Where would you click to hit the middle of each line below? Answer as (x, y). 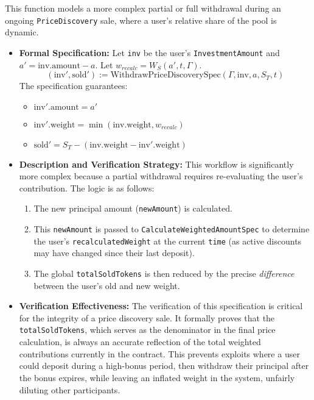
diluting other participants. (70, 389)
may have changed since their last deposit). (114, 253)
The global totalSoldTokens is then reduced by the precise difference (164, 273)
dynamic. (22, 32)
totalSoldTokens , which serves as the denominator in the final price (147, 330)
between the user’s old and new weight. (107, 285)
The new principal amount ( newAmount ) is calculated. (133, 208)
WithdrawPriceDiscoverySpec (166, 75)
